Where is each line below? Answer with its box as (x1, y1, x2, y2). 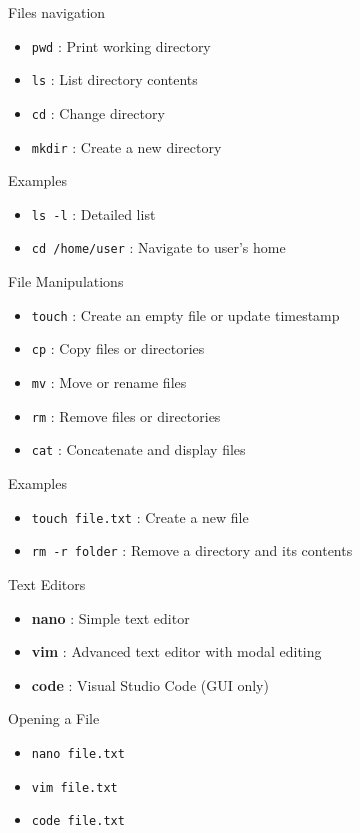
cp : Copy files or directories (31, 338, 205, 359)
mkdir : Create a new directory (31, 136, 222, 157)
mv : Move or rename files (31, 372, 187, 393)
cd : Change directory (31, 102, 165, 123)
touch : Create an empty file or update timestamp (31, 304, 340, 325)
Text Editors (8, 573, 86, 594)
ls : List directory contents (31, 69, 198, 90)
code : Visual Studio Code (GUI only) (31, 674, 269, 695)
